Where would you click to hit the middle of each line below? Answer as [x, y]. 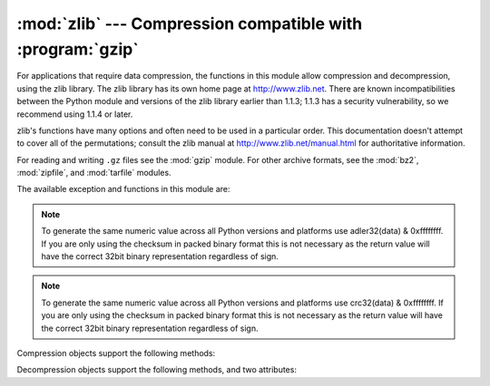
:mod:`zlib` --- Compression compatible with [190, 24]
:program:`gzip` [78, 49]
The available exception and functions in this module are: [123, 189]
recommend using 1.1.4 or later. [75, 114]
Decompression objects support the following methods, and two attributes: [157, 370]
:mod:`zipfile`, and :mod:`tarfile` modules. [94, 173]
